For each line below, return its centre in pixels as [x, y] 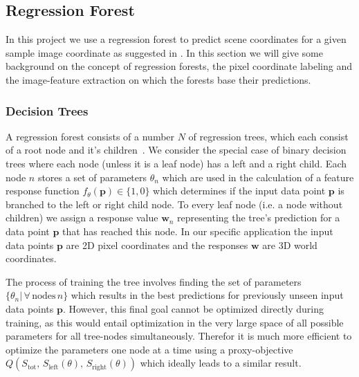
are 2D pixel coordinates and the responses [157, 245]
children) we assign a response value [82, 218]
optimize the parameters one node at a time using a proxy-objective [149, 349]
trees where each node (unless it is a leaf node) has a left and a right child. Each [176, 163]
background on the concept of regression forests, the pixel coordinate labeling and [179, 66]
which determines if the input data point [239, 191]
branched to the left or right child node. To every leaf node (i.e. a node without [174, 204]
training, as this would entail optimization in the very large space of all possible [175, 322]
